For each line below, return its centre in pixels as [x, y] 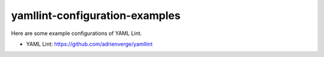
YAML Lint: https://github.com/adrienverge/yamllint [89, 44]
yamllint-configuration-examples [96, 15]
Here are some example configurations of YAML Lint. [76, 33]
